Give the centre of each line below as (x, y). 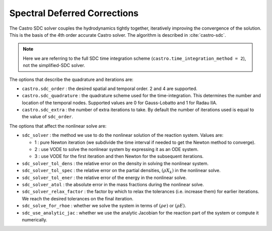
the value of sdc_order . (47, 117)
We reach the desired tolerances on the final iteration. (78, 198)
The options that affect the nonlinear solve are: (58, 126)
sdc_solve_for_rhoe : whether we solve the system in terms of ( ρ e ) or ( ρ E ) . (104, 206)
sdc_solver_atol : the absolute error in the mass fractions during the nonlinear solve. (113, 184)
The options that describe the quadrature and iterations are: (71, 79)
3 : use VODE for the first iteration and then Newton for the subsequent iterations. (119, 157)
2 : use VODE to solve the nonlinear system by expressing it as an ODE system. (117, 149)
